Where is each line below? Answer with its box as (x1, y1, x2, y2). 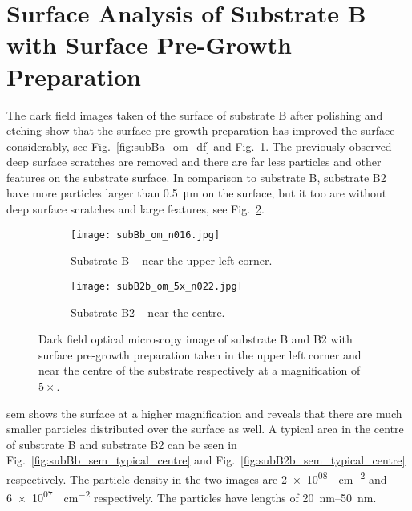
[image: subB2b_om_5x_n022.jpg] (71, 280, 243, 292)
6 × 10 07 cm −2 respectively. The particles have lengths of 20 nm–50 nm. (6, 487, 377, 505)
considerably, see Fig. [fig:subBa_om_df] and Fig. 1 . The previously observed (6, 137, 392, 154)
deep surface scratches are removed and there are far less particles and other (6, 153, 382, 170)
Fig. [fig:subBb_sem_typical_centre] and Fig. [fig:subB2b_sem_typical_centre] (6, 452, 406, 468)
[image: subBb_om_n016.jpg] (71, 229, 220, 241)
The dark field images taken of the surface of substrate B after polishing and (6, 106, 383, 123)
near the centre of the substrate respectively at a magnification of (38, 362, 361, 379)
